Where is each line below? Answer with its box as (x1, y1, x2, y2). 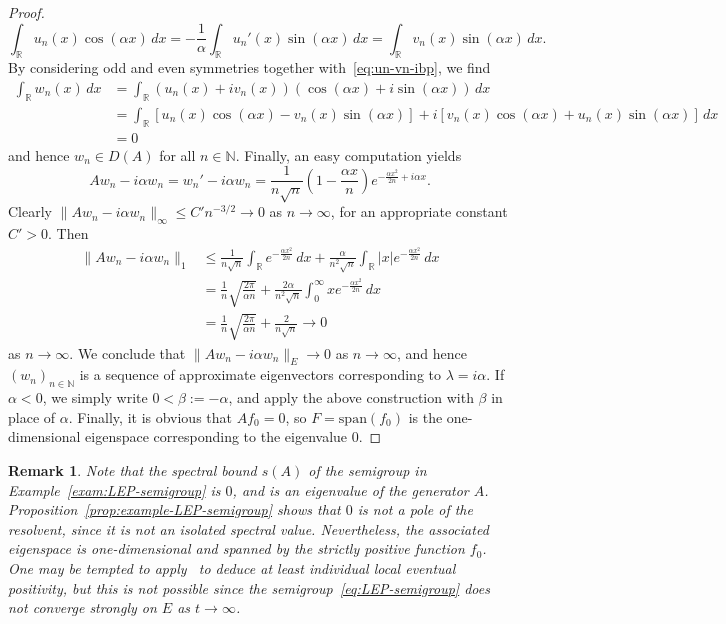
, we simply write (42, 387, 148, 408)
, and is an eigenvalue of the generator (232, 479, 469, 500)
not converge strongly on (8, 597, 157, 618)
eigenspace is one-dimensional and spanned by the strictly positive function (8, 538, 465, 559)
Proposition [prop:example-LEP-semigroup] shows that (8, 499, 341, 520)
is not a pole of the (357, 499, 473, 520)
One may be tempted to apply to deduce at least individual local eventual (8, 557, 456, 578)
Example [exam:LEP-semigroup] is (8, 479, 221, 500)
